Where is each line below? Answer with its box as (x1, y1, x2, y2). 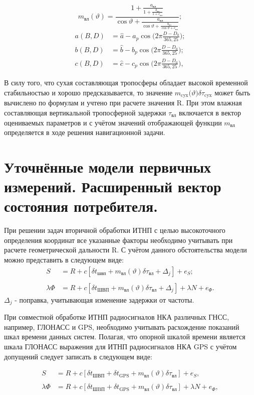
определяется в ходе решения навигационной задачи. (4, 127, 165, 138)
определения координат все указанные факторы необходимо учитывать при (4, 234, 233, 245)
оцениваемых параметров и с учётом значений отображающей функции (4, 117, 222, 127)
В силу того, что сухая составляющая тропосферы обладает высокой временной (4, 77, 248, 88)
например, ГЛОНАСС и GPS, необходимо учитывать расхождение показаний (4, 321, 239, 332)
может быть (214, 87, 250, 97)
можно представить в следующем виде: (4, 254, 124, 265)
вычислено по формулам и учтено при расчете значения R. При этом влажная (4, 97, 242, 108)
